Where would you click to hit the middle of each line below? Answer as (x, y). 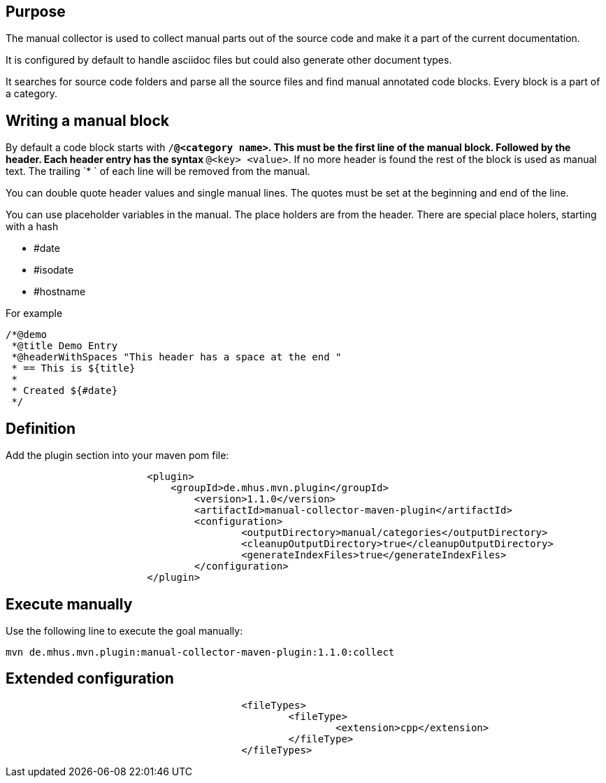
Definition (41, 428)
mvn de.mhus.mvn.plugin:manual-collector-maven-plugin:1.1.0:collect (200, 652)
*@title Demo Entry (65, 346)
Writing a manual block (87, 120)
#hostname (60, 292)
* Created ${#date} (65, 391)
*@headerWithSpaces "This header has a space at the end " (176, 357)
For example (34, 313)
